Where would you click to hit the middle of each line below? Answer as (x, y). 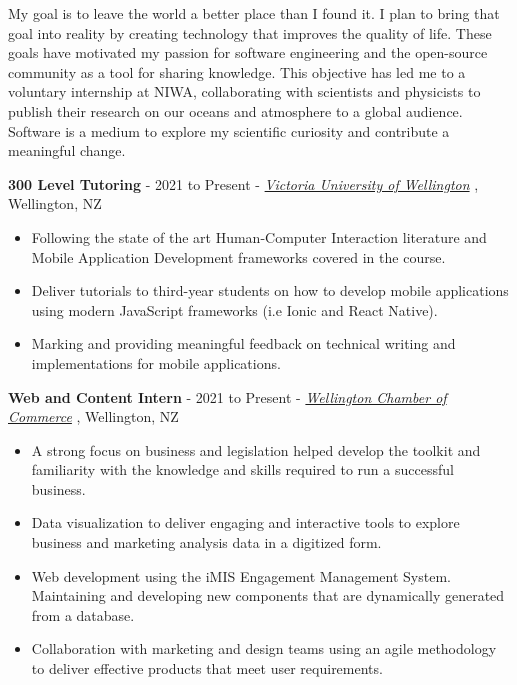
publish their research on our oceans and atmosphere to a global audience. (235, 110)
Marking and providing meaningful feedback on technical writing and (243, 343)
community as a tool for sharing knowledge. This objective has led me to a (237, 71)
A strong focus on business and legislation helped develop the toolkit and (256, 449)
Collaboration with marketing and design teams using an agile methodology (264, 648)
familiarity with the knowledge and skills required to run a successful (242, 469)
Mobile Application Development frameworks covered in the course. (238, 256)
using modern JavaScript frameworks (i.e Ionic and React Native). (234, 309)
